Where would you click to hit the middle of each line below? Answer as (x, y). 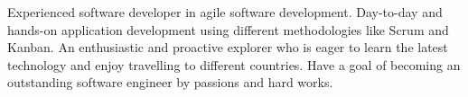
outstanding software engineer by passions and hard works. (170, 82)
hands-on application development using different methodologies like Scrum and (228, 29)
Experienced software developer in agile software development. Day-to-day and (225, 12)
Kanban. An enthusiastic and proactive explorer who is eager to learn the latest (228, 47)
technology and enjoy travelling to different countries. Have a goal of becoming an (234, 64)
